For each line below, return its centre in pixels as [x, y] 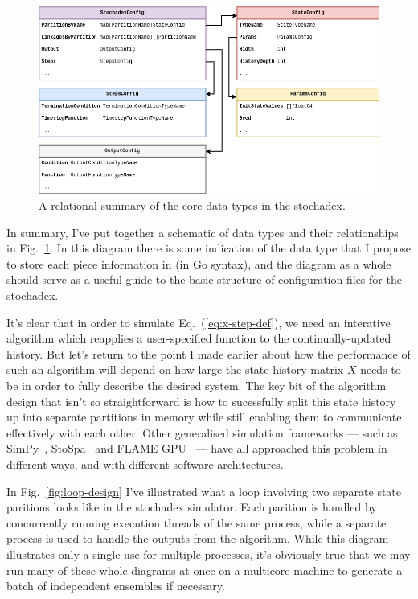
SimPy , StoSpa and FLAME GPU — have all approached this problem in [197, 448]
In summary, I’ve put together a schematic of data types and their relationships [203, 232]
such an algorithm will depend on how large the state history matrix [175, 369]
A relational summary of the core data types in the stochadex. [192, 205]
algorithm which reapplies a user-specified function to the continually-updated [199, 338]
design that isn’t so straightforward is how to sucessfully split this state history [201, 401]
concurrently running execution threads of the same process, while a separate [197, 522]
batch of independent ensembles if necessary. [116, 586]
